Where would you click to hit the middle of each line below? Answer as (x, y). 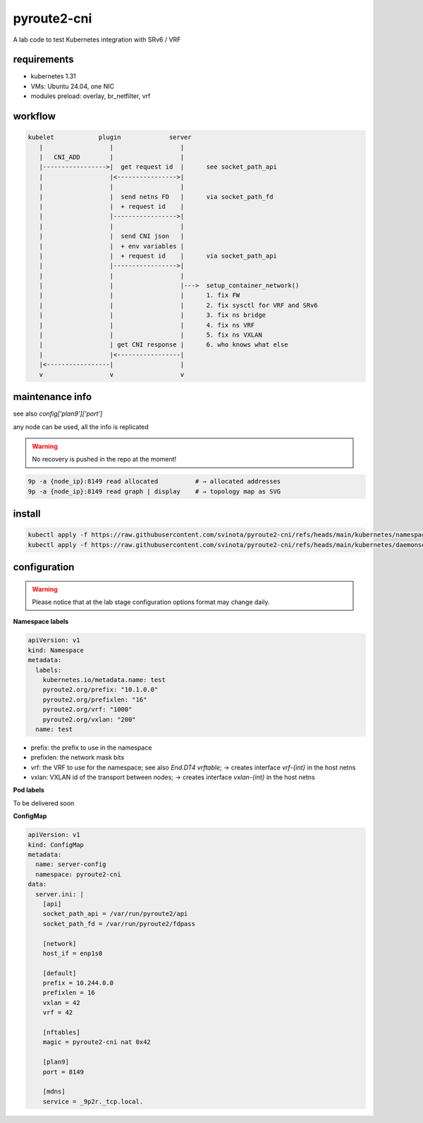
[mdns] (54, 1092)
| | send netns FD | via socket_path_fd (156, 197)
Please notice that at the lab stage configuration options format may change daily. (151, 602)
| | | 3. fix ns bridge (153, 315)
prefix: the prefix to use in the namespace (91, 747)
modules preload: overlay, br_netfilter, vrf (91, 96)
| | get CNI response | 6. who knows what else (164, 345)
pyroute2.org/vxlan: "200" (90, 719)
